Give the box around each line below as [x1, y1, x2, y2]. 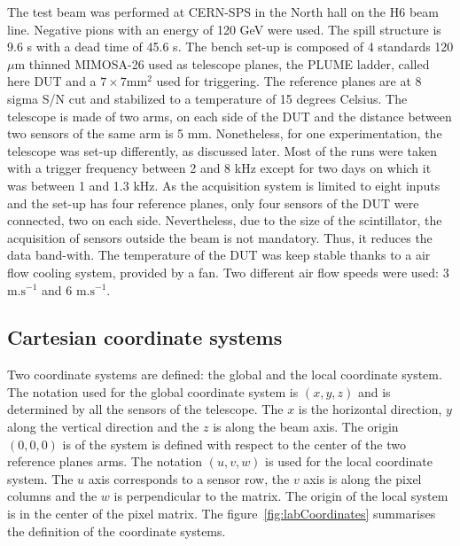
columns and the [7, 487, 97, 505]
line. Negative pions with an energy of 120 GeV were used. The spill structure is [7, 19, 441, 38]
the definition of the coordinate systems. [7, 521, 226, 540]
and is [357, 382, 391, 401]
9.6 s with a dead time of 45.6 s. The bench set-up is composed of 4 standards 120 [7, 37, 454, 56]
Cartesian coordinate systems [7, 324, 283, 351]
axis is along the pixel [303, 469, 422, 487]
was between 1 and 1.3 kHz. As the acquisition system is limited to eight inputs [7, 175, 441, 194]
